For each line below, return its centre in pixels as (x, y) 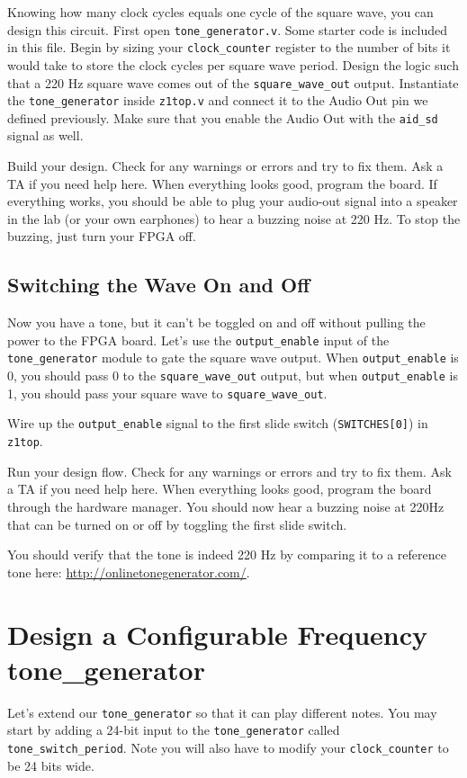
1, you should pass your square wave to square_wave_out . (167, 393)
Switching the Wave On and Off (159, 285)
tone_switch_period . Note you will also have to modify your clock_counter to (228, 747)
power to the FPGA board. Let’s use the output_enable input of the (198, 340)
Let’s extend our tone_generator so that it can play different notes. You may (222, 712)
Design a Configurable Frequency (218, 634)
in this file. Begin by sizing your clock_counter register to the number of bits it (229, 47)
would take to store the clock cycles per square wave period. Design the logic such (233, 64)
